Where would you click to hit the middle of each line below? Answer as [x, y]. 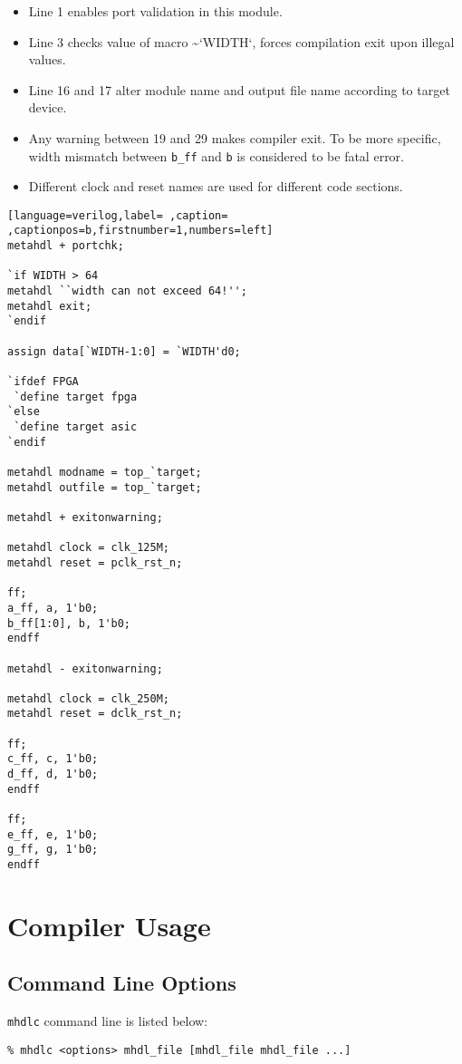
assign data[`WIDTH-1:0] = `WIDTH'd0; [124, 351]
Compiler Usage [109, 925]
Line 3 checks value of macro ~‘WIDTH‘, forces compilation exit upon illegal [241, 41]
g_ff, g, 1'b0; [53, 850]
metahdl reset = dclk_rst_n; [95, 714]
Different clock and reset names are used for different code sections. [216, 186]
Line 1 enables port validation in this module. [155, 11]
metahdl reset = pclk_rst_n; [95, 562]
